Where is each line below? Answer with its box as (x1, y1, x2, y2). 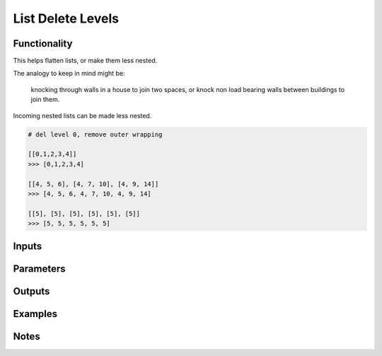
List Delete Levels (13, 11, 120, 26)
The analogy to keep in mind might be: (13, 69, 125, 78)
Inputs (13, 240, 42, 252)
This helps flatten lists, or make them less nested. (13, 57, 158, 65)
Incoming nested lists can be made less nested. (13, 111, 152, 120)
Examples (13, 308, 58, 320)
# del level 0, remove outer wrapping (28, 130, 163, 138)
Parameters (13, 263, 66, 275)
